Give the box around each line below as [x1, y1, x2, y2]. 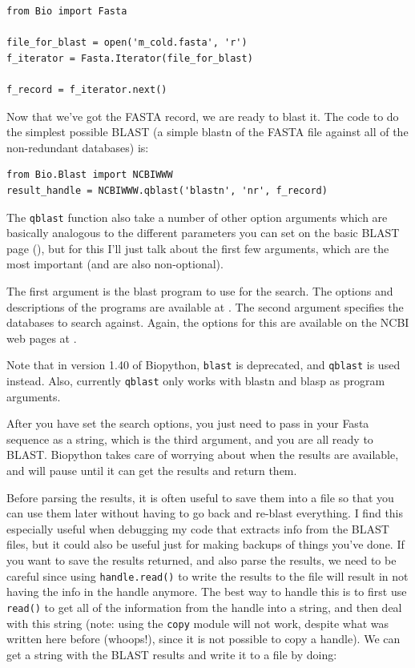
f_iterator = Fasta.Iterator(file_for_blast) [6, 52, 253, 64]
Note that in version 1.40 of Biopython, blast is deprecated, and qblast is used [6, 356, 401, 373]
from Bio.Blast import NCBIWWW [6, 169, 173, 181]
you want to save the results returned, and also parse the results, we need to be [6, 552, 397, 568]
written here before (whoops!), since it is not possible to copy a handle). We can [6, 630, 401, 647]
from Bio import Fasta [6, 6, 127, 17]
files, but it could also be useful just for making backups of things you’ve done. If [6, 536, 405, 553]
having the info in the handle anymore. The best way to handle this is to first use [6, 583, 407, 600]
